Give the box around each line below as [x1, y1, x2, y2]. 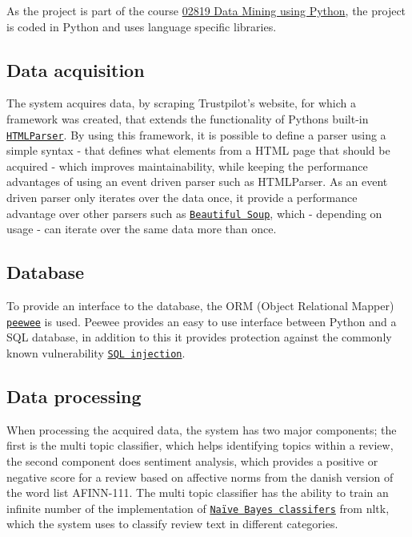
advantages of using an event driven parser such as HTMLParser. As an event [6, 173, 388, 190]
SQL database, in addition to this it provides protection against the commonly [6, 329, 392, 345]
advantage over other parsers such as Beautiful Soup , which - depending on [6, 204, 382, 221]
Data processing [6, 383, 142, 408]
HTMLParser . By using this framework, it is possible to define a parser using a [6, 126, 386, 143]
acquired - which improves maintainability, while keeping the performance [6, 157, 368, 174]
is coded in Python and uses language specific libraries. [6, 18, 277, 34]
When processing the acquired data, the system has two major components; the [6, 421, 397, 438]
